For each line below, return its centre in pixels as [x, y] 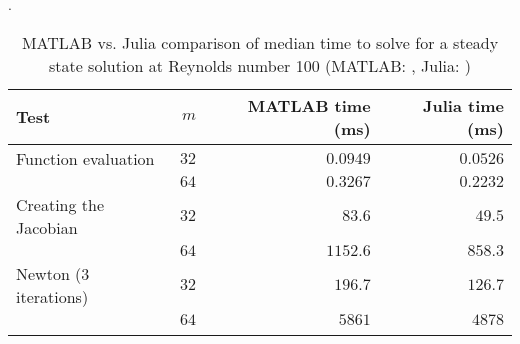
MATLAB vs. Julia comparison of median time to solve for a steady [260, 42]
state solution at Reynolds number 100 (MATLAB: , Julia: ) [260, 65]
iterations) [52, 296]
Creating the [60, 204]
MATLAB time [309, 105]
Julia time [463, 105]
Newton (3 [53, 273]
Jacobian [47, 227]
